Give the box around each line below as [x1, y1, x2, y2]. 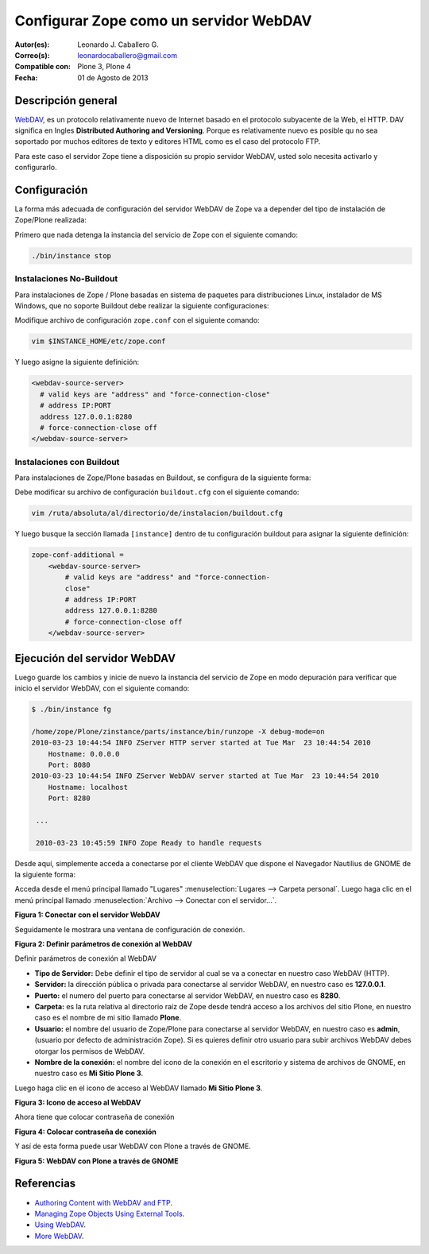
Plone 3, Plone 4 [77, 62, 131, 72]
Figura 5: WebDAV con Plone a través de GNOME [14, 1156, 179, 1166]
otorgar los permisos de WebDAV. [34, 1046, 145, 1056]
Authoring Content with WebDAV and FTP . [34, 1198, 172, 1207]
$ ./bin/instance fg [31, 704, 111, 714]
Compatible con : [14, 62, 71, 72]
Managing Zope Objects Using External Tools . [34, 1209, 185, 1218]
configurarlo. [14, 163, 57, 172]
